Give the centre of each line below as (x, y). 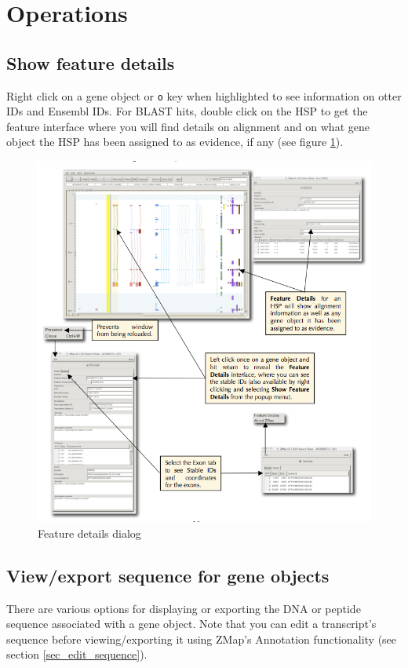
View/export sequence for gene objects (168, 575)
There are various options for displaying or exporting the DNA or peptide (184, 608)
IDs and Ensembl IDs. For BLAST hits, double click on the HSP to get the (187, 111)
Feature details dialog (89, 533)
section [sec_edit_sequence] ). (77, 654)
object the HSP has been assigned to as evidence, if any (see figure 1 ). (175, 142)
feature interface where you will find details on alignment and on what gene (188, 126)
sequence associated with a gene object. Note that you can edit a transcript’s (191, 624)
